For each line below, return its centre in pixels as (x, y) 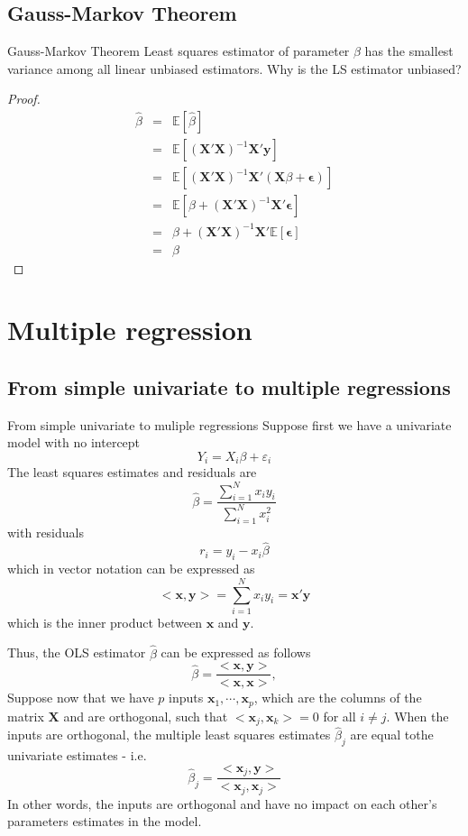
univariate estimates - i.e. (77, 755)
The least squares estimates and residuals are (132, 472)
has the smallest (409, 51)
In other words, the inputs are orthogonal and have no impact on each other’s (222, 803)
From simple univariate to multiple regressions (229, 387)
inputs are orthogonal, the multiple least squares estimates (169, 735)
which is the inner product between (105, 622)
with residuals (46, 532)
